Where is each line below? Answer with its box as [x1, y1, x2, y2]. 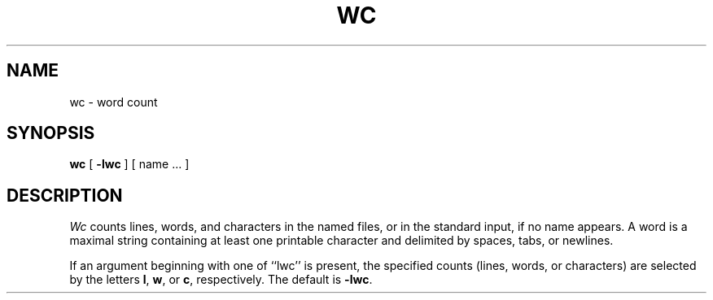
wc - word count [69, 94, 158, 109]
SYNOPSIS [7, 123, 95, 144]
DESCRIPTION [7, 185, 123, 206]
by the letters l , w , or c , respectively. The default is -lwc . [69, 272, 373, 287]
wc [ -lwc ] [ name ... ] [69, 157, 190, 172]
